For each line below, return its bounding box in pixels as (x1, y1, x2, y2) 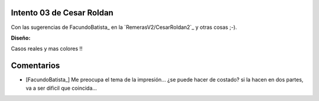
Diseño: (11, 34, 31, 41)
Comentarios (11, 61, 60, 71)
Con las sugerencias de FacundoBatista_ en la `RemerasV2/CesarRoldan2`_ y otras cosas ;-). (11, 24, 237, 31)
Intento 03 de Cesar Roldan (11, 8, 113, 18)
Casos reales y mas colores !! (11, 45, 83, 53)
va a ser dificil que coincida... (25, 84, 97, 92)
